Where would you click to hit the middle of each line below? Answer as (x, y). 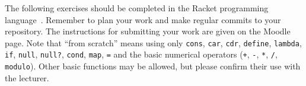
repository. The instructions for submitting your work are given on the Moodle (148, 31)
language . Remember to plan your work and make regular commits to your (143, 19)
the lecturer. (27, 77)
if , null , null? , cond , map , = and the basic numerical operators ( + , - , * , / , (141, 54)
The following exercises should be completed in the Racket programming (137, 8)
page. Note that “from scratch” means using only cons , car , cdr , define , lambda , (153, 42)
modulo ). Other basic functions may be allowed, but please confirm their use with (153, 66)
